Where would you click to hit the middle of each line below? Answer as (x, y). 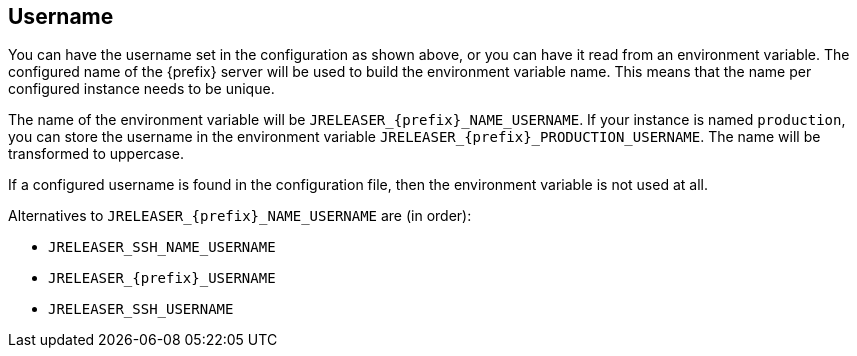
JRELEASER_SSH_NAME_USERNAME (162, 247)
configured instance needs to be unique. (141, 89)
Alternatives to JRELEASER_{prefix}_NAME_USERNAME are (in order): (240, 216)
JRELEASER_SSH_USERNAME (141, 309)
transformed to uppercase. (96, 154)
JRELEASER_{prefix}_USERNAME (162, 278)
